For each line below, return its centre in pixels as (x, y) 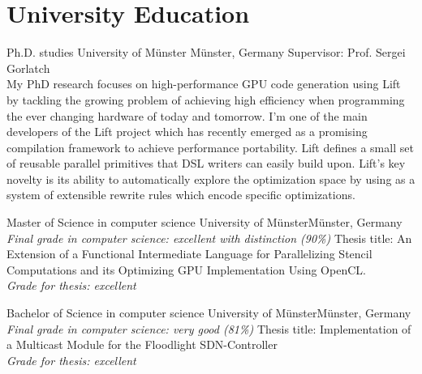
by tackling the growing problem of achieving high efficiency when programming (206, 99)
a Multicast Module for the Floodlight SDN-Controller (142, 344)
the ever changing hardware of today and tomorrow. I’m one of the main (187, 115)
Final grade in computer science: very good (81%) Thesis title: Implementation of (209, 328)
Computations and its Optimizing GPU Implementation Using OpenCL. (186, 269)
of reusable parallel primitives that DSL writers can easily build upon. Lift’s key (206, 163)
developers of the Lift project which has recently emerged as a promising (187, 132)
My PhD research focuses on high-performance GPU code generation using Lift (204, 84)
